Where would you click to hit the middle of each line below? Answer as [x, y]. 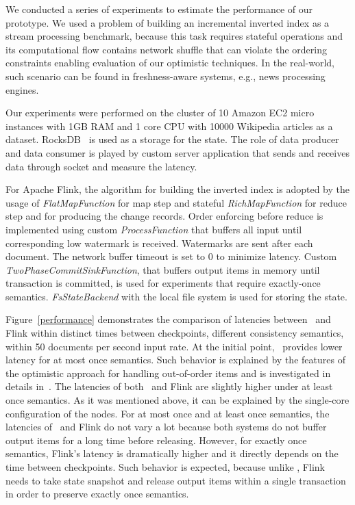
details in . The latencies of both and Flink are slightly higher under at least [169, 386]
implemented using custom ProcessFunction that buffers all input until [154, 229]
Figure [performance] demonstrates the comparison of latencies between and [168, 319]
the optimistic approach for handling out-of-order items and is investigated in [168, 373]
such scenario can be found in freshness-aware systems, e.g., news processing [166, 76]
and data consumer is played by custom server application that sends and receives [177, 152]
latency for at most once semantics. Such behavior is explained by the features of [175, 360]
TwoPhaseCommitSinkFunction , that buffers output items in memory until [163, 269]
